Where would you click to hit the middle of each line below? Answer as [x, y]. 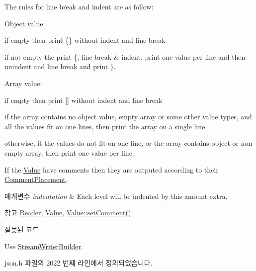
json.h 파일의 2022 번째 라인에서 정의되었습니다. [79, 263]
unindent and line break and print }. [60, 66]
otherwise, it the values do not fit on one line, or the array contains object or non [128, 143]
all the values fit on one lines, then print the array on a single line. [106, 126]
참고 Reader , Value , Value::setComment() [68, 213]
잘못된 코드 [22, 229]
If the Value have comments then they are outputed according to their [112, 169]
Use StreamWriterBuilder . [44, 246]
